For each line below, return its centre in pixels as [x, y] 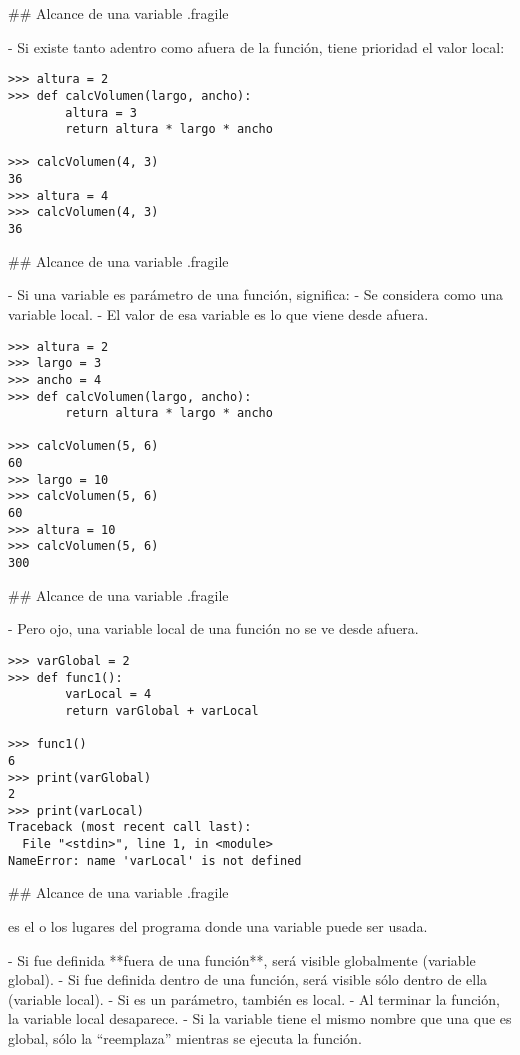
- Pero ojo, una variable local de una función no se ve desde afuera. [213, 628]
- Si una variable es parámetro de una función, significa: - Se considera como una [256, 294]
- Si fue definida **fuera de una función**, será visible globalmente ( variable [242, 959]
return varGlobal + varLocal [162, 710]
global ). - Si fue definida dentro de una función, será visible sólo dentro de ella [248, 979]
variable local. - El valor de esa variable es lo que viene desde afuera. [218, 313]
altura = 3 [101, 112]
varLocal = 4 [108, 694]
